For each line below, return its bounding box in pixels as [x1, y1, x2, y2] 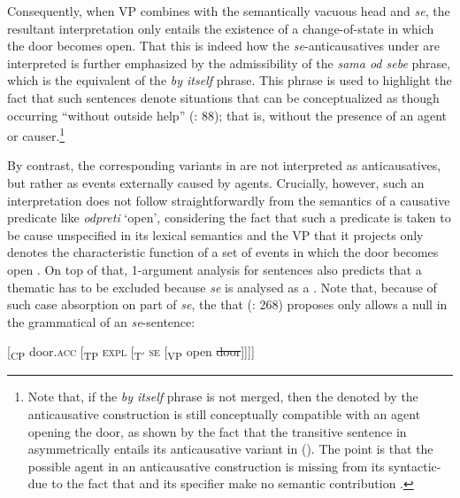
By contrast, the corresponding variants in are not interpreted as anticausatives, [7, 156, 441, 175]
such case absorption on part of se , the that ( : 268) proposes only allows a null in [7, 295, 448, 314]
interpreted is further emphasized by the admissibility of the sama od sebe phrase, [7, 53, 451, 72]
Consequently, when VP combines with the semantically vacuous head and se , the [7, 2, 450, 19]
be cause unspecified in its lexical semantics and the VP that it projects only [7, 225, 424, 244]
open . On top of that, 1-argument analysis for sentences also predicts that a [7, 260, 422, 278]
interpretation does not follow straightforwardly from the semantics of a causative [7, 191, 450, 209]
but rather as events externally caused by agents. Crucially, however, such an [7, 174, 425, 191]
